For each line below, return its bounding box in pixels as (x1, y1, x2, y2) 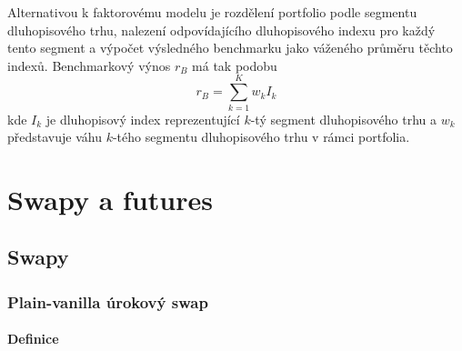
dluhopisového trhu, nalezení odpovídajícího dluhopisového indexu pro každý (7, 20, 436, 39)
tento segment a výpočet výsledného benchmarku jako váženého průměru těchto (7, 38, 453, 57)
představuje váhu (7, 127, 102, 146)
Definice (7, 329, 59, 348)
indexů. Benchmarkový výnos (7, 55, 171, 75)
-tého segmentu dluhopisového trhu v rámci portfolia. (112, 127, 410, 146)
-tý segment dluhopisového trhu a (250, 109, 437, 128)
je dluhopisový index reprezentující (45, 109, 240, 128)
